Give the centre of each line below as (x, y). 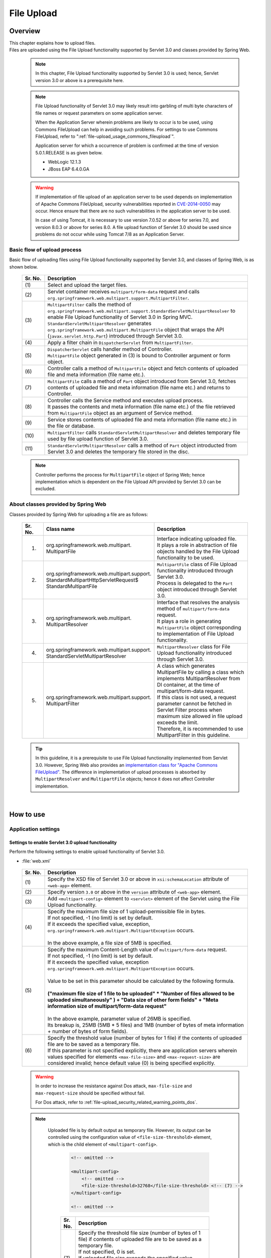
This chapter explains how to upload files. (52, 43)
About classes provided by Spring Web (58, 504)
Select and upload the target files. (87, 285)
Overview (25, 31)
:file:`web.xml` (36, 861)
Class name (60, 529)
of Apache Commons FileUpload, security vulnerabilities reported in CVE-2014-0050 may (128, 204)
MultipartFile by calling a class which (200, 672)
